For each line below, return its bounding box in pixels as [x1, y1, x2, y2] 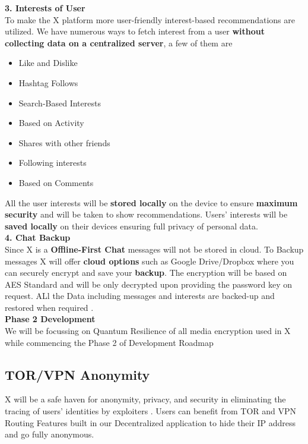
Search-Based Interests [18, 96, 101, 109]
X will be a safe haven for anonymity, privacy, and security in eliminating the [5, 393, 286, 405]
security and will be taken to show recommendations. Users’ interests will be [5, 208, 288, 221]
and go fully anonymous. [5, 428, 94, 440]
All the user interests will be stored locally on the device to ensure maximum [5, 196, 298, 209]
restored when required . [5, 301, 94, 313]
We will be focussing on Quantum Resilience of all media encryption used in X [5, 325, 291, 337]
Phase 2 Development [5, 313, 96, 325]
